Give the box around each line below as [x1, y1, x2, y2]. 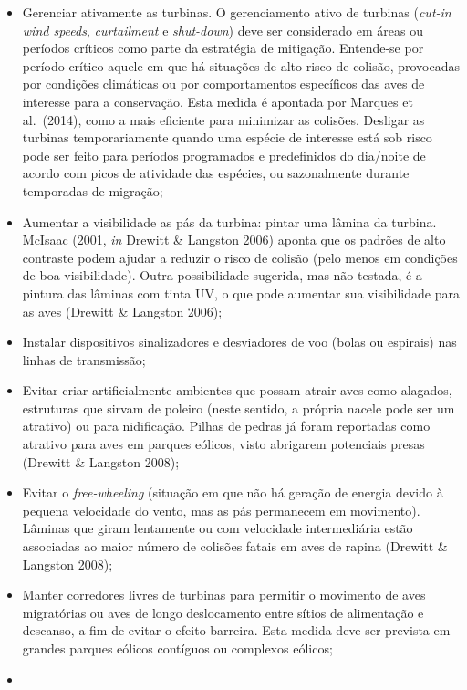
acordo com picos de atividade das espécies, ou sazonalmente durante [22, 163, 410, 183]
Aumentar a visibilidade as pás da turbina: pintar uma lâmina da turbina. [22, 212, 437, 231]
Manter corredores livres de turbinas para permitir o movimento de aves [22, 585, 426, 604]
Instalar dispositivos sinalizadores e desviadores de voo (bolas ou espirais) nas [22, 332, 457, 351]
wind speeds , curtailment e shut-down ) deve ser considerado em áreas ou [22, 20, 423, 39]
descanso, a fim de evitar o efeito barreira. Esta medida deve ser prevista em [22, 621, 451, 640]
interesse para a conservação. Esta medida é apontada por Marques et [22, 91, 413, 110]
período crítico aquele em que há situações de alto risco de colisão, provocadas [22, 56, 461, 75]
